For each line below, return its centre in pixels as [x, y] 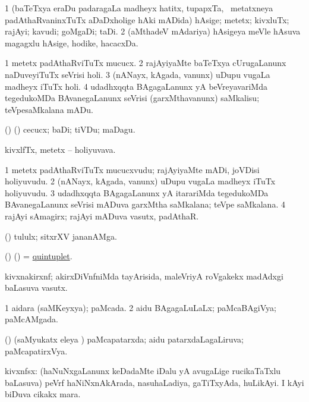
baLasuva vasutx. [36, 288]
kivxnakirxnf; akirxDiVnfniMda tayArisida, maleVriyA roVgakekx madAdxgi [144, 276]
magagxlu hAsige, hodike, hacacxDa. [72, 43]
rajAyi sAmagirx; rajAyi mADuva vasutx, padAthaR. [102, 216]
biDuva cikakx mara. [43, 394]
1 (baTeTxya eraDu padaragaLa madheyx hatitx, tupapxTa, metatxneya [139, 8]
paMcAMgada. [31, 319]
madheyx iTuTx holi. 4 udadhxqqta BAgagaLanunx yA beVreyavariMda [136, 86]
